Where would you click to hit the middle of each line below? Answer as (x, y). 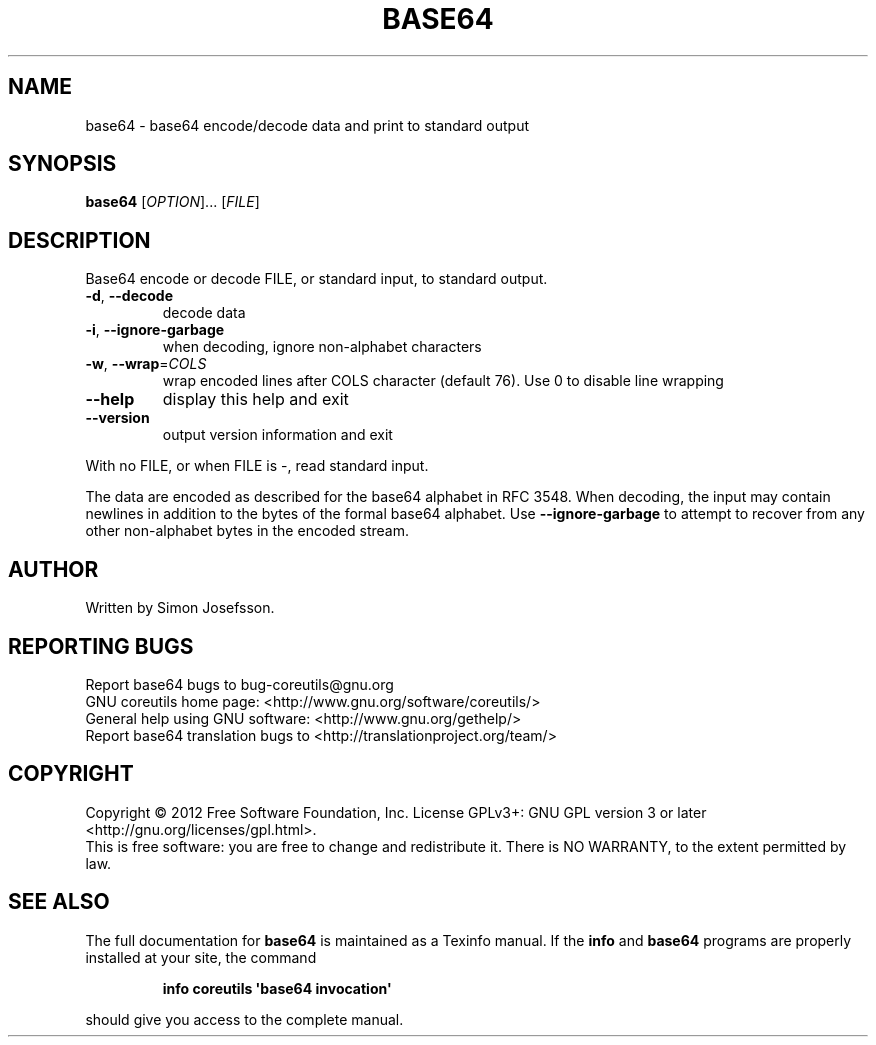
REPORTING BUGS (101, 646)
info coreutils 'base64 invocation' (277, 988)
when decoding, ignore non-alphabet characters (322, 347)
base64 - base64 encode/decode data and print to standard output (307, 125)
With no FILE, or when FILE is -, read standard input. (257, 466)
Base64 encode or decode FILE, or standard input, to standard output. (316, 279)
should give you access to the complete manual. (244, 1019)
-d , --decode (129, 296)
